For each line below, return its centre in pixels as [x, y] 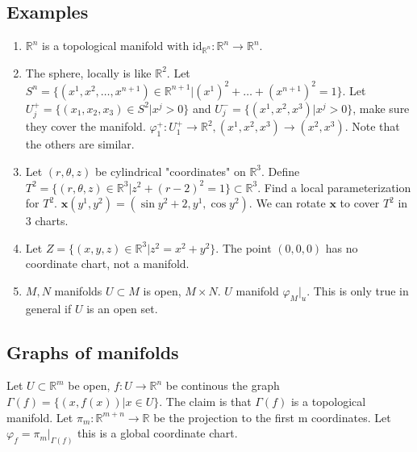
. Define [281, 171]
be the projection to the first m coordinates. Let [272, 417]
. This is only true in [358, 290]
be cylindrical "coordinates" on [170, 171]
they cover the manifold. [85, 126]
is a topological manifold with [116, 46]
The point [247, 247]
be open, [89, 385]
